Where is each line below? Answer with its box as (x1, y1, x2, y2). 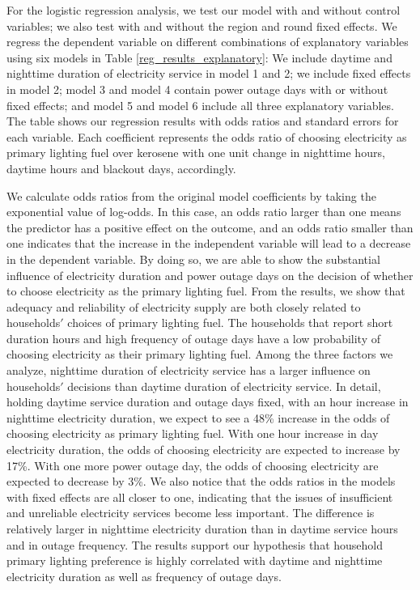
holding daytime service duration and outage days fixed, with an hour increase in (6, 393, 409, 410)
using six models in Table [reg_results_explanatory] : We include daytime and (6, 49, 392, 66)
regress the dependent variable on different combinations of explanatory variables (6, 33, 409, 50)
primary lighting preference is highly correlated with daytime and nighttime (6, 552, 383, 569)
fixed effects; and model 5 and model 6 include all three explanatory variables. (6, 96, 394, 113)
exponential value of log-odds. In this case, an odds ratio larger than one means (6, 203, 401, 220)
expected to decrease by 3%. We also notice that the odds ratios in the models (6, 473, 396, 490)
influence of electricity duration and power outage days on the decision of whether (6, 266, 414, 283)
